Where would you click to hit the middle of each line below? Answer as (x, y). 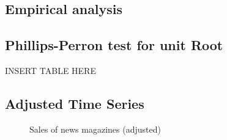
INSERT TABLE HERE (50, 70)
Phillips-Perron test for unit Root (114, 45)
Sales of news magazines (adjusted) (95, 129)
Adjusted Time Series (75, 103)
